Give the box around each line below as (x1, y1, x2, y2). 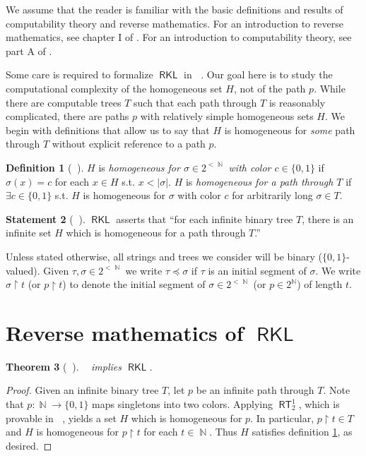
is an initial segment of (208, 263, 307, 277)
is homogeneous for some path (224, 122, 355, 137)
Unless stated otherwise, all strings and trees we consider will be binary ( (6, 248, 322, 263)
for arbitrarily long (232, 188, 313, 203)
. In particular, (250, 410, 314, 425)
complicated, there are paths (6, 109, 129, 124)
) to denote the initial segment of (62, 277, 206, 292)
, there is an (302, 211, 354, 226)
